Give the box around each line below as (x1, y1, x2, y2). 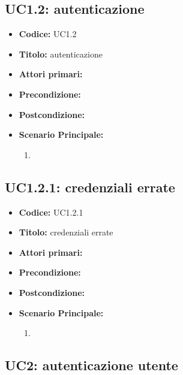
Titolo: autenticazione (19, 47, 103, 60)
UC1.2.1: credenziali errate (5, 177, 175, 196)
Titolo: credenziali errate (19, 226, 113, 238)
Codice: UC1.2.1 (19, 205, 83, 218)
